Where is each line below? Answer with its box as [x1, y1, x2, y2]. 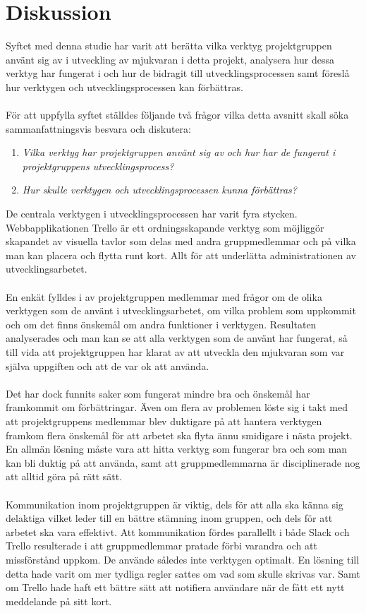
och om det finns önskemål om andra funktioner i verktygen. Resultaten [6, 316, 317, 331]
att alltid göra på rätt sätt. [6, 469, 123, 484]
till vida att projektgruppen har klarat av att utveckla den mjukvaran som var [6, 345, 345, 359]
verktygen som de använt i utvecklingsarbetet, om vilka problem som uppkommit [6, 303, 356, 318]
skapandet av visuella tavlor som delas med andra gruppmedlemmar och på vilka [6, 234, 356, 249]
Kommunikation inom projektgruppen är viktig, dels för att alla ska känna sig [6, 496, 343, 511]
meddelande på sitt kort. [6, 593, 112, 608]
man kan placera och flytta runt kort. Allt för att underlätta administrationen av [6, 247, 356, 262]
